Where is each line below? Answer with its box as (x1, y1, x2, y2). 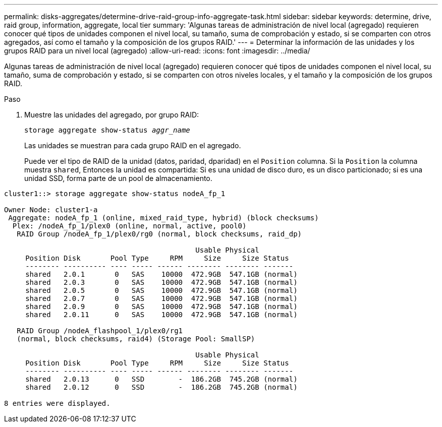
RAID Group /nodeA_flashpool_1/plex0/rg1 (17, 327, 183, 335)
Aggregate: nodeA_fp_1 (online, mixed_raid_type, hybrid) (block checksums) (8, 214, 319, 222)
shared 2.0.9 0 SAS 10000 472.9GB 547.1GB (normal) (25, 302, 298, 311)
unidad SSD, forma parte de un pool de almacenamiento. (24, 174, 212, 182)
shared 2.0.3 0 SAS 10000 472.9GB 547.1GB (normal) (25, 278, 298, 286)
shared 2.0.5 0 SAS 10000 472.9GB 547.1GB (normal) (25, 286, 298, 294)
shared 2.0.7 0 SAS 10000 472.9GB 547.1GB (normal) (25, 294, 298, 302)
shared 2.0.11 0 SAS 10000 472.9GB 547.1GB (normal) (25, 311, 298, 319)
